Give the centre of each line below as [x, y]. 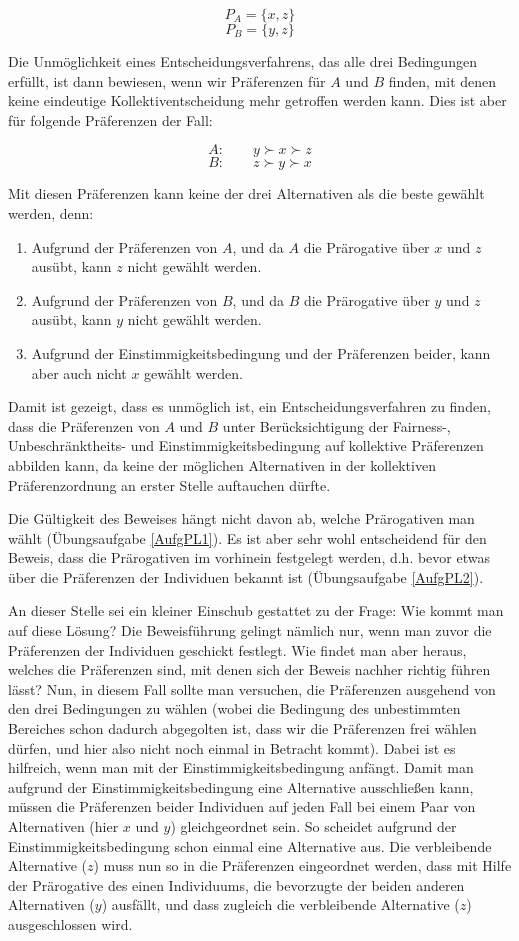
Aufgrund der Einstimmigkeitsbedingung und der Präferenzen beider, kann [261, 352]
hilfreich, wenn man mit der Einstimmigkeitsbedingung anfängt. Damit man [241, 767]
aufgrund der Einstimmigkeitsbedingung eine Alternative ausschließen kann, [241, 786]
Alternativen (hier [63, 826]
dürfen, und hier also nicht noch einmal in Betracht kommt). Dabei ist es [232, 747]
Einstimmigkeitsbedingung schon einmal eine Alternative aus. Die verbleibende [250, 845]
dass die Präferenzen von [84, 425]
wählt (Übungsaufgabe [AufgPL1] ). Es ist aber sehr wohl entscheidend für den [247, 537]
